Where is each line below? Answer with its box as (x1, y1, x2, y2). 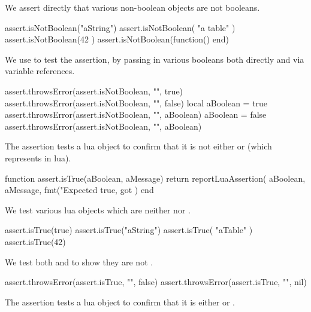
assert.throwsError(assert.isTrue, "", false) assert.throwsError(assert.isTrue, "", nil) (5, 276, 307, 288)
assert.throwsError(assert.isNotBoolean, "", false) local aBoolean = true (5, 96, 268, 109)
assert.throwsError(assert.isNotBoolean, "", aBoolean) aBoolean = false (5, 108, 267, 121)
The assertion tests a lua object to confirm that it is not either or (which (5, 140, 272, 152)
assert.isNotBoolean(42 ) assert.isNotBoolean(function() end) (5, 33, 229, 45)
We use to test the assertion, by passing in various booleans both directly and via (5, 53, 304, 65)
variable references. (5, 65, 75, 77)
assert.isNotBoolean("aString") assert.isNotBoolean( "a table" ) (5, 21, 235, 33)
